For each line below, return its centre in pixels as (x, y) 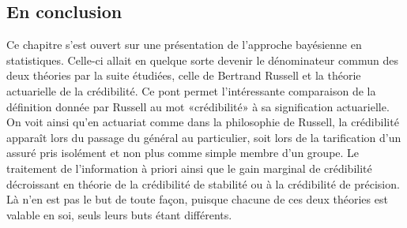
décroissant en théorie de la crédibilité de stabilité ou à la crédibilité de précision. (203, 183)
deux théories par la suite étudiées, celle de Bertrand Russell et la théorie (184, 75)
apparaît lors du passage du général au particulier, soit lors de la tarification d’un (204, 137)
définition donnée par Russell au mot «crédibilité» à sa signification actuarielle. (198, 106)
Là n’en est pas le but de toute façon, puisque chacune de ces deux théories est (197, 199)
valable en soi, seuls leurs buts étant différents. (119, 214)
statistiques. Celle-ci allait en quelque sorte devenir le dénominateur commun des (202, 60)
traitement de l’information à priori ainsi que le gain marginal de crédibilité (189, 168)
